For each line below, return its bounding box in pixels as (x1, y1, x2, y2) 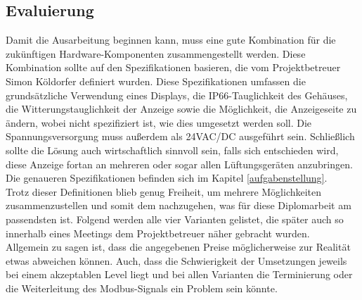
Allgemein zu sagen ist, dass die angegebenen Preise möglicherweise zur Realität (6, 239, 351, 254)
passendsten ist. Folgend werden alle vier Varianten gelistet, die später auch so (6, 211, 344, 226)
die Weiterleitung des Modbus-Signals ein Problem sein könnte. (6, 280, 278, 295)
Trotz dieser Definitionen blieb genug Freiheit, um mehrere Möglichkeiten (6, 184, 322, 199)
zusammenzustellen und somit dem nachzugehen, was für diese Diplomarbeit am (6, 198, 351, 213)
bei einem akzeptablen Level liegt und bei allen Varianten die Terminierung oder (6, 267, 353, 282)
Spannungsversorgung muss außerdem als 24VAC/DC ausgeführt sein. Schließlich (6, 129, 355, 144)
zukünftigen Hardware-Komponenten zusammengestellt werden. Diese (6, 46, 306, 61)
